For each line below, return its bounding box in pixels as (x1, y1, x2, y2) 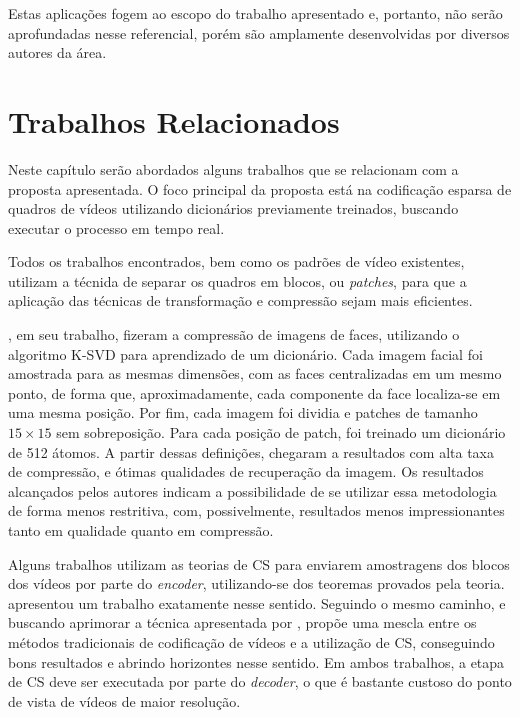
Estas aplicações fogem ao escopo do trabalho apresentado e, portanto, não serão (8, 3, 503, 23)
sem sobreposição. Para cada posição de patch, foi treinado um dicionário (56, 422, 506, 443)
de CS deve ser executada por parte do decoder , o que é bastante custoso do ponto (8, 671, 512, 692)
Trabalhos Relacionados (8, 100, 340, 141)
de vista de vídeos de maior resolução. (8, 690, 241, 711)
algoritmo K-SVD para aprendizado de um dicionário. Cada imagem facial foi (8, 343, 483, 364)
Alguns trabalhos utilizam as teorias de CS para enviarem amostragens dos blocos (8, 553, 510, 574)
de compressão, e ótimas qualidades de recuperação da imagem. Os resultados (8, 461, 484, 482)
